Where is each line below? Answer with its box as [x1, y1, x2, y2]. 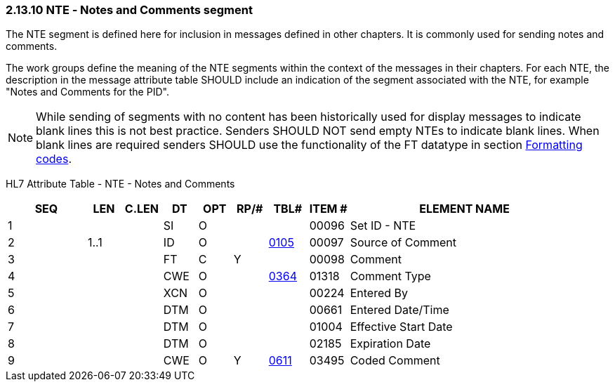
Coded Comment [350, 353, 440, 368]
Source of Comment [350, 235, 457, 250]
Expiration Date [350, 336, 431, 351]
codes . [36, 152, 72, 166]
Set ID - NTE [350, 218, 416, 233]
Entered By [350, 286, 408, 301]
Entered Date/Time [350, 303, 449, 317]
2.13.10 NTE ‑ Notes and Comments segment [6, 3, 253, 17]
